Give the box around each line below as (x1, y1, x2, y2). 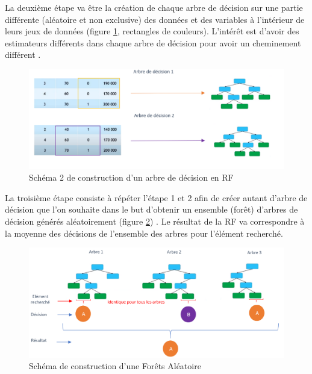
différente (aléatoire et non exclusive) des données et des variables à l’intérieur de (5, 13, 305, 25)
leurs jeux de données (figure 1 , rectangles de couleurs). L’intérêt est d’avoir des (5, 25, 299, 37)
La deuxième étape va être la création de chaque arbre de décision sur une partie (5, 1, 303, 13)
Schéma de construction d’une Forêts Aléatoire (29, 360, 201, 372)
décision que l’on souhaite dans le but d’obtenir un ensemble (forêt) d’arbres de (5, 203, 298, 216)
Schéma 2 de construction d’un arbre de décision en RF (29, 171, 234, 184)
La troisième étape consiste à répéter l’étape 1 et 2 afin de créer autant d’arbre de (5, 191, 308, 204)
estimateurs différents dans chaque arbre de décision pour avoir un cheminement (5, 36, 301, 49)
